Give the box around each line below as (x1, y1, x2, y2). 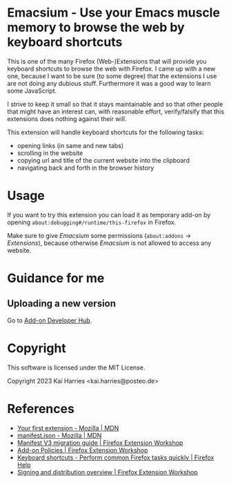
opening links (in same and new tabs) (17, 141, 124, 149)
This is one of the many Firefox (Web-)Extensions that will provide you (7, 57, 207, 65)
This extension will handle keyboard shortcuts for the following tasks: (7, 128, 204, 136)
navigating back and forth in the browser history (17, 163, 154, 172)
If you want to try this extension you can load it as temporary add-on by (7, 210, 211, 219)
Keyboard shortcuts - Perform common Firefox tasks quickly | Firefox (17, 453, 214, 462)
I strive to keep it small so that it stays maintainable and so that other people (7, 100, 223, 108)
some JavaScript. (7, 86, 57, 95)
